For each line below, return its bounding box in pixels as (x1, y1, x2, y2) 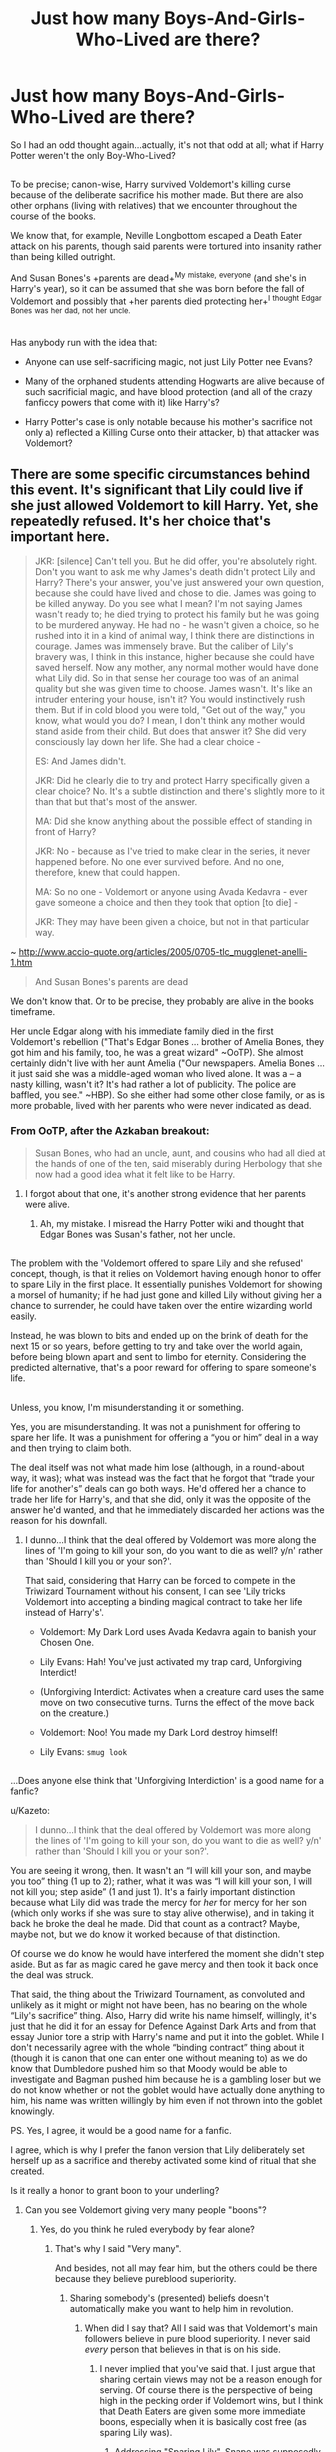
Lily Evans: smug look (39, 1745, 128, 1757)
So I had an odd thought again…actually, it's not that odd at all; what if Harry (10, 138, 325, 151)
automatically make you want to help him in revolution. (69, 2302, 294, 2314)
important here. (10, 528, 110, 546)
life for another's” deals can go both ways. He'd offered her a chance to (10, 1482, 307, 1494)
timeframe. (10, 1005, 56, 1017)
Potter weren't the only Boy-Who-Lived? (10, 149, 177, 161)
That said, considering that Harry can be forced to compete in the (24, 1574, 296, 1586)
